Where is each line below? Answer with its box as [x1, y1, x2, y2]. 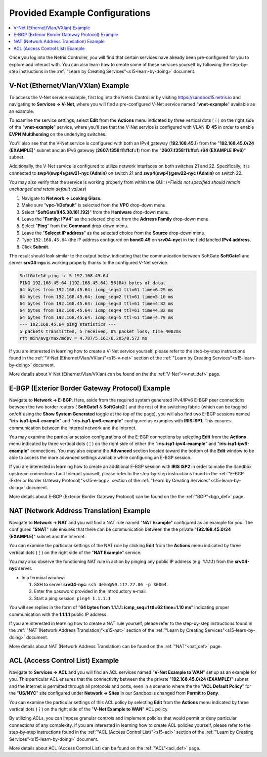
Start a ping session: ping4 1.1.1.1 [34, 595, 111, 601]
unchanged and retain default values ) [9, 186, 87, 192]
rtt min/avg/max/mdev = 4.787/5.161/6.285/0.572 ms [19, 335, 148, 341]
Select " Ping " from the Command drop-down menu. [21, 223, 129, 229]
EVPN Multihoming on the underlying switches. [9, 131, 107, 137]
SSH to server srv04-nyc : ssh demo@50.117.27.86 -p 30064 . [34, 582, 168, 588]
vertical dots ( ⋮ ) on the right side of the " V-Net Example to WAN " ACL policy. [9, 706, 169, 712]
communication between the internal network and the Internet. [9, 425, 137, 431]
